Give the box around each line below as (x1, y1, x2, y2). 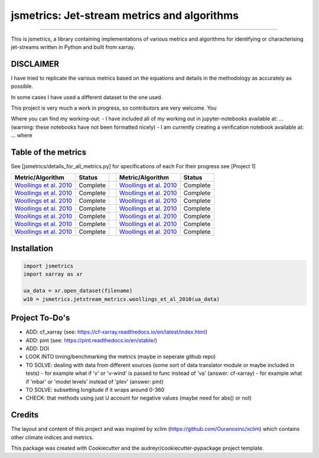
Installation (11, 243, 53, 253)
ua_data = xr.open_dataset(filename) (23, 287, 133, 295)
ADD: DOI (25, 345, 50, 352)
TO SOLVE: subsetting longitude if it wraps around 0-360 (25, 386, 165, 393)
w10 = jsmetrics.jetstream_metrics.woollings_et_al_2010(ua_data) (23, 296, 220, 302)
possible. (11, 83, 34, 90)
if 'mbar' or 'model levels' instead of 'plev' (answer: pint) (25, 378, 164, 385)
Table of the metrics (11, 148, 87, 157)
